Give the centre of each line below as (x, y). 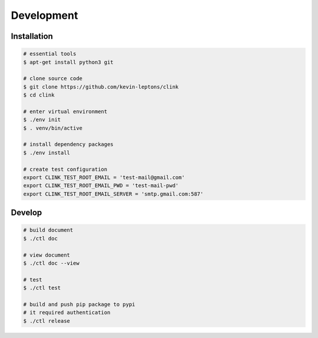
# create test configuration (65, 169)
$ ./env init (42, 120)
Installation (32, 36)
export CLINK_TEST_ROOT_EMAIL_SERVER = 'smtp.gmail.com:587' (113, 194)
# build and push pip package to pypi (79, 304)
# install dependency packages (69, 145)
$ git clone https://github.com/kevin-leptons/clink (101, 87)
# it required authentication (67, 313)
